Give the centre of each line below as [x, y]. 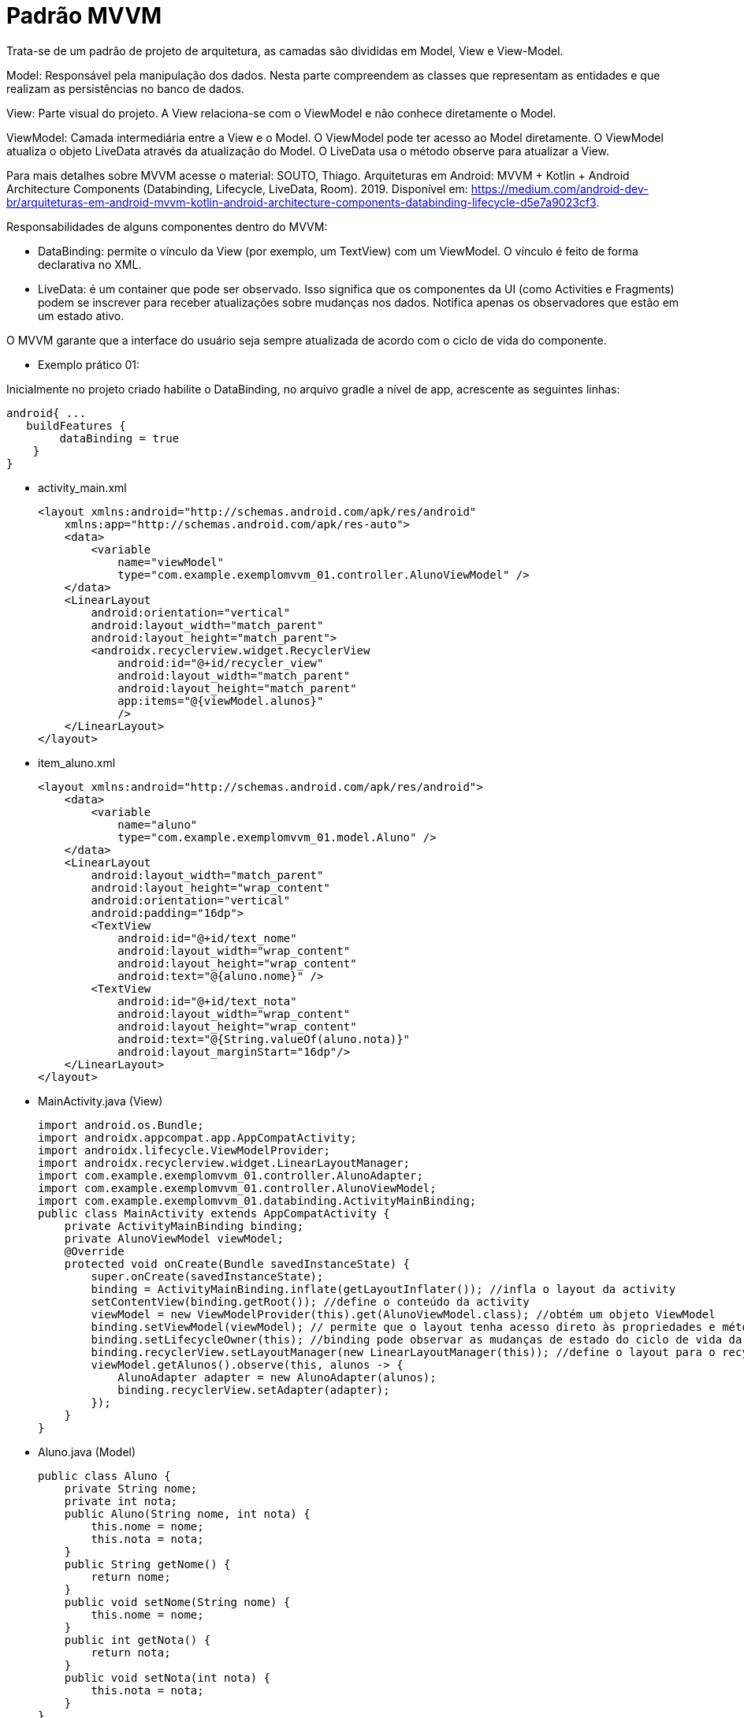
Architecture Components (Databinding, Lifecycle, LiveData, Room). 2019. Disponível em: [237, 188]
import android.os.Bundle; [121, 1125]
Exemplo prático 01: [89, 364]
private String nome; [131, 1488]
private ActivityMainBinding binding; [184, 1226]
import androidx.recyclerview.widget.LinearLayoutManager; [224, 1163]
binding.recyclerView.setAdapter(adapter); [254, 1390]
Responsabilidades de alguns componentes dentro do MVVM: [167, 226]
